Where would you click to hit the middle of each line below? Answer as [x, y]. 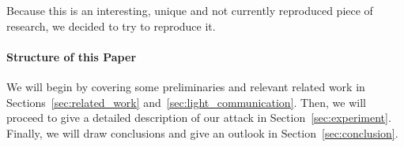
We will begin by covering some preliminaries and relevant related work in [186, 86]
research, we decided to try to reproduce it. [111, 26]
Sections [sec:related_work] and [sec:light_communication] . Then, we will [186, 102]
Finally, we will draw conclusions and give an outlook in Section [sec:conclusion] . [202, 132]
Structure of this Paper [72, 56]
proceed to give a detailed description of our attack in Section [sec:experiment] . [199, 118]
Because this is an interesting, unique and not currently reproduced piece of [190, 10]
